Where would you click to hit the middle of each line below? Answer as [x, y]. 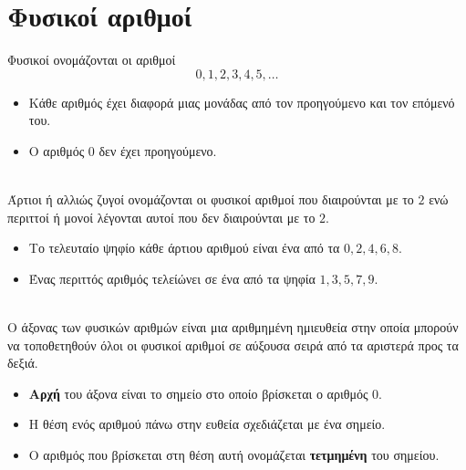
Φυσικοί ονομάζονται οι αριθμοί [92, 60]
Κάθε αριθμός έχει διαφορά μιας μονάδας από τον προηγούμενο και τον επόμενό [242, 102]
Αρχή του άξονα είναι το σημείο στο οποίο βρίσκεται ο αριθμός [198, 393]
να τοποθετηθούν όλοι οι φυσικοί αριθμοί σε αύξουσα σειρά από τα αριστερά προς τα [233, 345]
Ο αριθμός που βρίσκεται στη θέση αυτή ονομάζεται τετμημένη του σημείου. [234, 455]
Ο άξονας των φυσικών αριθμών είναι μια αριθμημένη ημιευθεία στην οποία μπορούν [233, 327]
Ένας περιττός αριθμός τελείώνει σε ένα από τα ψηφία [172, 278]
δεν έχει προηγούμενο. [158, 150]
